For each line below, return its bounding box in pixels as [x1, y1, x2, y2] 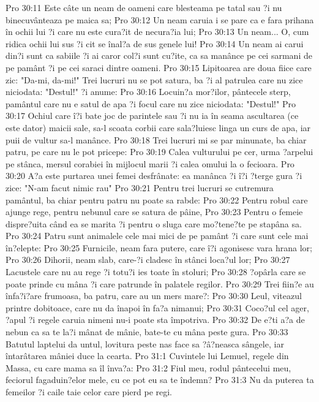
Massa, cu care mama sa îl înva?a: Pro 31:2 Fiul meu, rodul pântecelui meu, [6, 361, 291, 374]
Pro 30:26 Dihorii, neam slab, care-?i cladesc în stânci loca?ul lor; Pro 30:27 [6, 253, 290, 266]
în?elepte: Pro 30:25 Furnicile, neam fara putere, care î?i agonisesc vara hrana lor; [6, 241, 312, 254]
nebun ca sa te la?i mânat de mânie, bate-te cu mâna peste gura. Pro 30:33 [6, 325, 288, 338]
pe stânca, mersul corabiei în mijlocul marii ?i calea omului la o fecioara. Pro [6, 157, 295, 170]
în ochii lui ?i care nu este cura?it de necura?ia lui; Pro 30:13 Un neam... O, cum [6, 25, 309, 38]
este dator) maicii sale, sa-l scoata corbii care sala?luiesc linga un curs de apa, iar [6, 121, 311, 134]
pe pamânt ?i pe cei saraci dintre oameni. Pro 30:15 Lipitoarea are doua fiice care [6, 61, 312, 74]
